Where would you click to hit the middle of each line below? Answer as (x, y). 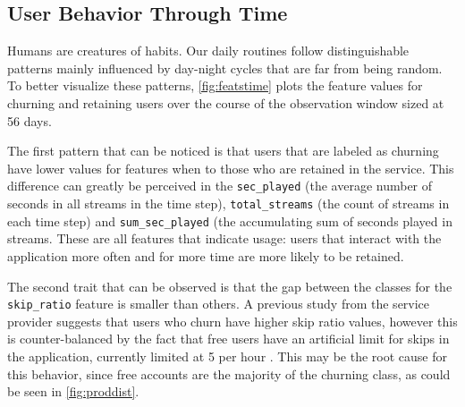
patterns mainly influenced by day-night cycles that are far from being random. (225, 68)
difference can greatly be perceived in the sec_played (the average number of (220, 186)
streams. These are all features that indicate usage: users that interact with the (224, 238)
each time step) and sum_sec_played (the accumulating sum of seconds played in (230, 220)
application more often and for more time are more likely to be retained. (206, 255)
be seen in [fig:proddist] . (73, 391)
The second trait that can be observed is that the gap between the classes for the (230, 286)
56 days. (30, 120)
